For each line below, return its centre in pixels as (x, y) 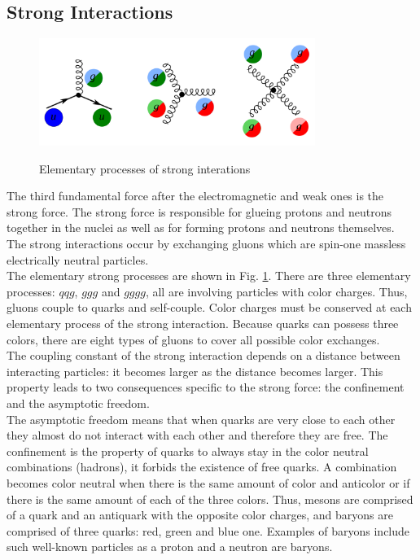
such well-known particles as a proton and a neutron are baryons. (170, 547)
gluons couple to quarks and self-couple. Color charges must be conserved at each (209, 307)
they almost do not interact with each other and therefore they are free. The (197, 435)
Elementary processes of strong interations (145, 168)
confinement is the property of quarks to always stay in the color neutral (188, 451)
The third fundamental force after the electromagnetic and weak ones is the (195, 196)
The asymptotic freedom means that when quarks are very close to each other (201, 419)
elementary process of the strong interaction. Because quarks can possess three (203, 323)
